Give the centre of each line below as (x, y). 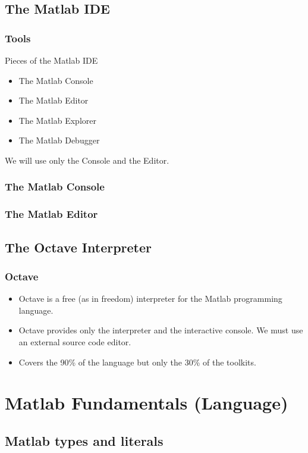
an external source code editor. (75, 342)
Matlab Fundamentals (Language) (147, 403)
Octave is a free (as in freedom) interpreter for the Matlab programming (150, 299)
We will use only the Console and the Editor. (87, 160)
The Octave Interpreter (78, 247)
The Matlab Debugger (59, 140)
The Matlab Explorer (57, 120)
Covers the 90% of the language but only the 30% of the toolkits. (137, 362)
